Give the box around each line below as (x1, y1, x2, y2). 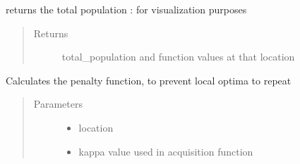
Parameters (33, 96, 83, 111)
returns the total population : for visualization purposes (6, 2, 247, 16)
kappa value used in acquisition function (78, 144, 253, 158)
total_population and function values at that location (61, 49, 295, 64)
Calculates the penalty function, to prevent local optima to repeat (6, 72, 292, 87)
